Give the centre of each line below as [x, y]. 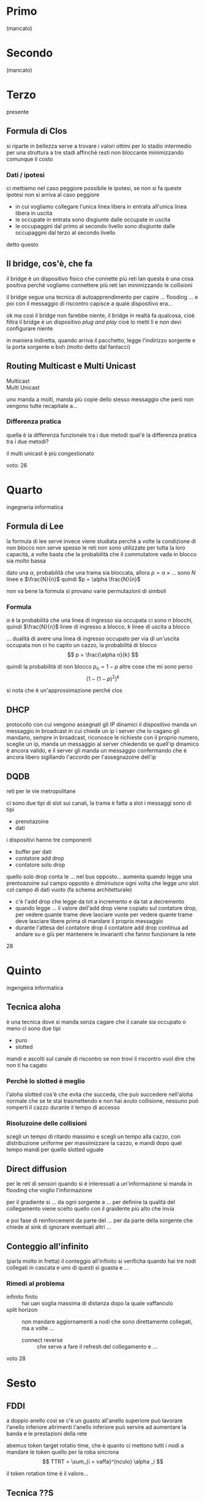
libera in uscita [34, 213]
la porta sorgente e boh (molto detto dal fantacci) [68, 347]
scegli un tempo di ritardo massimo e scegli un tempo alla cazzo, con [94, 1136]
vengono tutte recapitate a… [42, 405]
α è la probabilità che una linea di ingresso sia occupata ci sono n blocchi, [99, 620]
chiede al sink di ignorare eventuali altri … [59, 1227]
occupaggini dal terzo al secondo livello [65, 232]
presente [18, 112]
